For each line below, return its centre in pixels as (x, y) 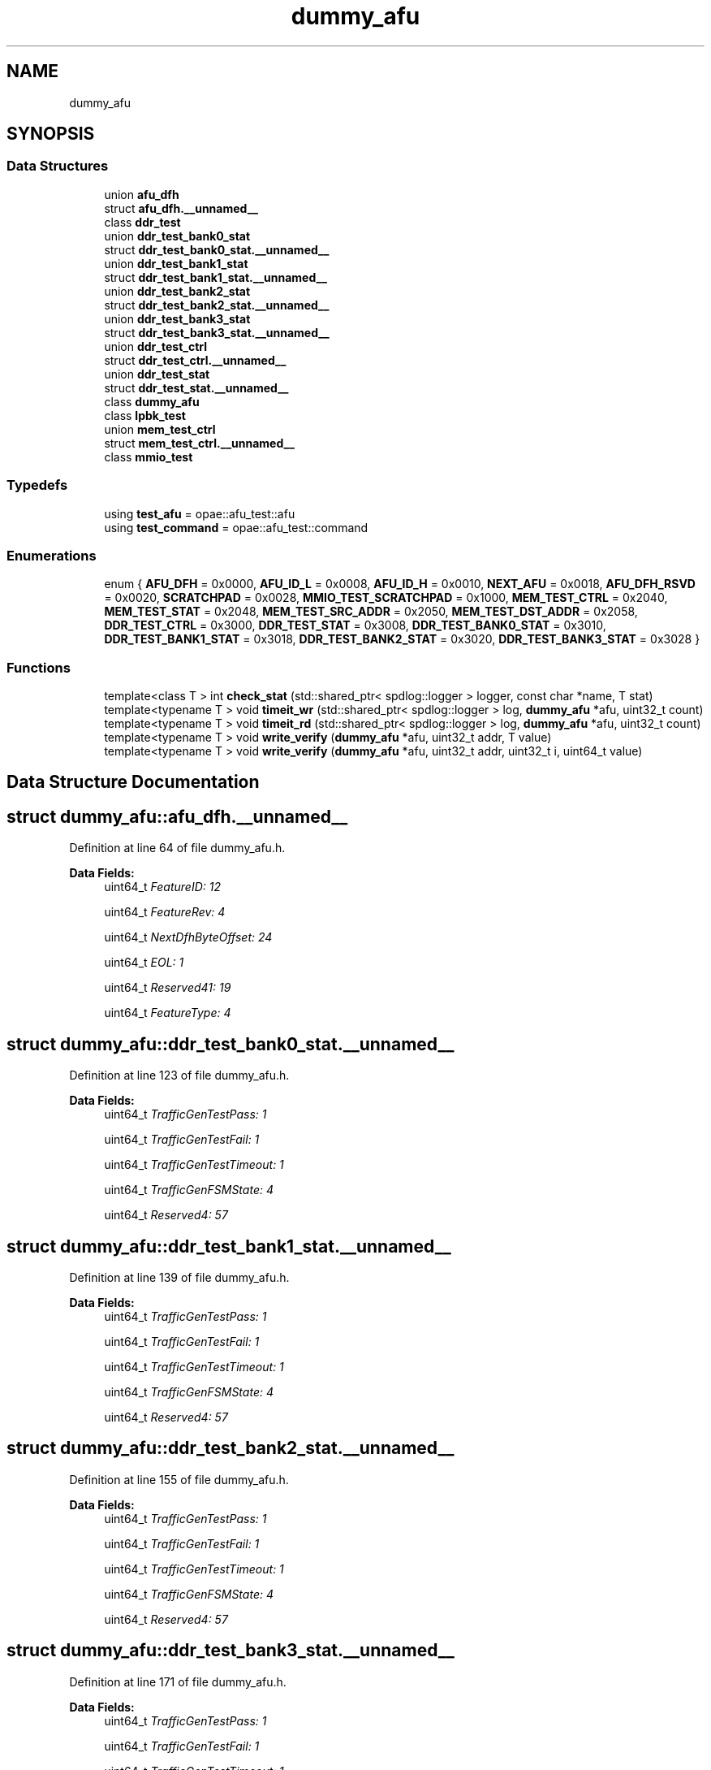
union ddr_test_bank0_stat (177, 236)
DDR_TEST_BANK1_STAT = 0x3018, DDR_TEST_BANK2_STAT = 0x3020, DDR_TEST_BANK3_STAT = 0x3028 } (402, 639)
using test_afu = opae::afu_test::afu (200, 513)
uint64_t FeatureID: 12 (162, 887)
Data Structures (58, 166)
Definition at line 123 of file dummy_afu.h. (179, 1075)
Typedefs (37, 485)
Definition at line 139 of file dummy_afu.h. (179, 1278)
